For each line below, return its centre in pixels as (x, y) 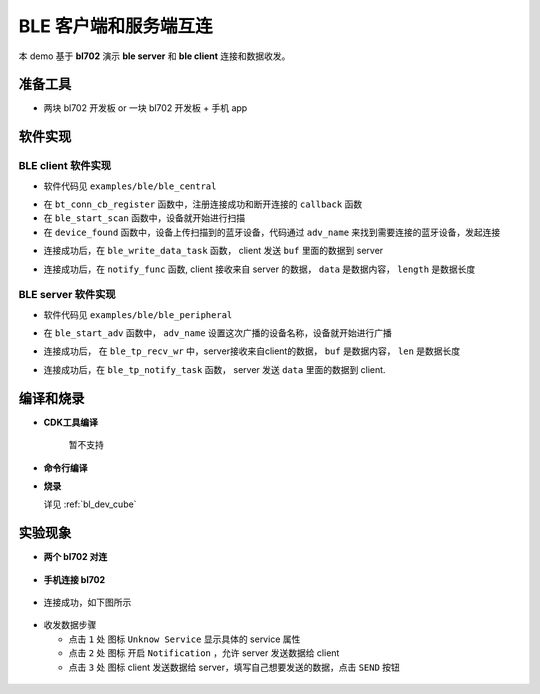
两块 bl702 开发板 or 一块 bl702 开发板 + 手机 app (145, 108)
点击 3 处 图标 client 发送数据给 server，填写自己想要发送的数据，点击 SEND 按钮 (234, 667)
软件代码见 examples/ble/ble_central (130, 186)
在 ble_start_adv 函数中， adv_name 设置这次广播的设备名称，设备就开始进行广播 (217, 333)
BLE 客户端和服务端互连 (115, 26)
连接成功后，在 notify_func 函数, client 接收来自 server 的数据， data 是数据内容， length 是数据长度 (259, 269)
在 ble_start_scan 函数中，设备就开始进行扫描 (144, 218)
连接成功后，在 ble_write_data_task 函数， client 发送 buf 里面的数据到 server (213, 251)
